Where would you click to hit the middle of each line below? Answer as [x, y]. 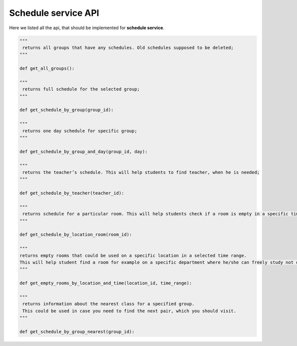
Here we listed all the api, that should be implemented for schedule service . [87, 28]
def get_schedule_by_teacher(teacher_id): [72, 193]
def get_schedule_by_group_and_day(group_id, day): [84, 151]
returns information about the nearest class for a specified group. [109, 304]
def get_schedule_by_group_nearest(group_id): [77, 331]
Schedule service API [54, 13]
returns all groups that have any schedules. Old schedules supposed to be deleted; [128, 48]
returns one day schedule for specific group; [80, 131]
